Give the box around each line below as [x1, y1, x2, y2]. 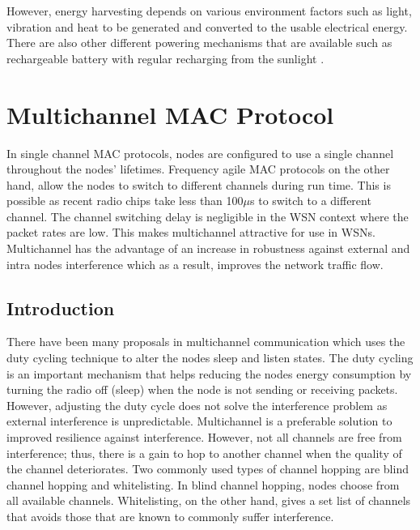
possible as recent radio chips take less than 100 [6, 192, 244, 209]
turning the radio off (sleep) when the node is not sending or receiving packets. [6, 381, 398, 398]
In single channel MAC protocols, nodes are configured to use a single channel [6, 144, 394, 161]
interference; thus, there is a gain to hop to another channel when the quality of [6, 444, 402, 461]
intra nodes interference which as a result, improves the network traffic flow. [6, 255, 384, 272]
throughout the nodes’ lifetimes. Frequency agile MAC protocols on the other [6, 160, 390, 177]
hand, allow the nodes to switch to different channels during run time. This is [6, 176, 391, 193]
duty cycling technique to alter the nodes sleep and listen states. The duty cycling [6, 349, 414, 366]
